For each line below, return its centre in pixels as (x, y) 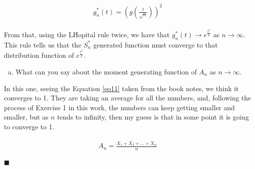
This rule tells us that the (43, 44)
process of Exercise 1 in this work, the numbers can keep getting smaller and (119, 107)
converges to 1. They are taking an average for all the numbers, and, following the (127, 98)
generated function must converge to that (156, 44)
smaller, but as (26, 117)
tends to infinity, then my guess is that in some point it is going (153, 117)
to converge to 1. (29, 126)
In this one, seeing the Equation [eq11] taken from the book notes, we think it (121, 88)
